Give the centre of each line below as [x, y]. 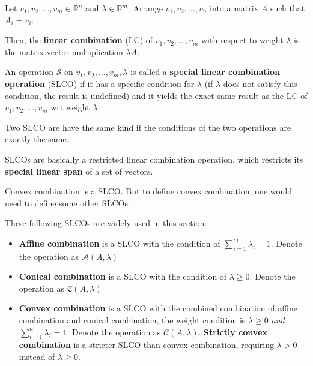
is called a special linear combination [205, 72]
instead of [37, 357]
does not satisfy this [260, 83]
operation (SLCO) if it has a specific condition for [100, 83]
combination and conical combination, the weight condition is [132, 320]
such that [287, 8]
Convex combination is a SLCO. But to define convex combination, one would [149, 191]
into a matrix [234, 8]
